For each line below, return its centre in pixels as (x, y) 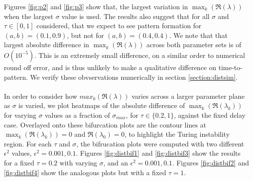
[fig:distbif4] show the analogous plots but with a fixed (85, 172)
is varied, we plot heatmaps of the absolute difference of (102, 105)
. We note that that (198, 35)
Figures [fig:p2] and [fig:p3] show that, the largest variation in (96, 6)
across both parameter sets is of (194, 45)
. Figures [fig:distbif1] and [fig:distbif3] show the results (158, 153)
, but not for (86, 35)
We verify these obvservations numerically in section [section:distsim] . (134, 77)
